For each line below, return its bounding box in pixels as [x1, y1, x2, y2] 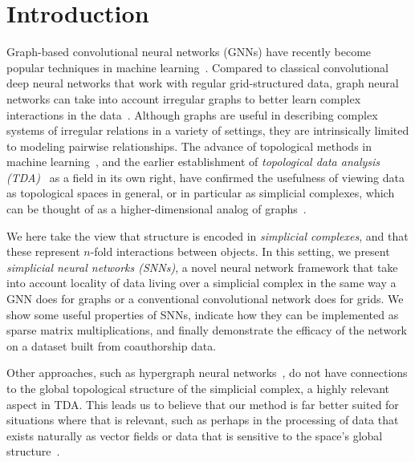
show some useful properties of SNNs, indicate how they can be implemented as [6, 306, 399, 322]
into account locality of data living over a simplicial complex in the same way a [6, 274, 397, 291]
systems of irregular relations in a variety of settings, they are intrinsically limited [6, 122, 409, 139]
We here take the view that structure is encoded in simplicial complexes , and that [6, 227, 409, 244]
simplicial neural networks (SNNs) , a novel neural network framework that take [6, 258, 398, 275]
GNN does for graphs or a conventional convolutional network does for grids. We [6, 290, 404, 307]
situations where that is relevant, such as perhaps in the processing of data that [6, 411, 399, 428]
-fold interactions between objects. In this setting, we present [90, 243, 390, 260]
